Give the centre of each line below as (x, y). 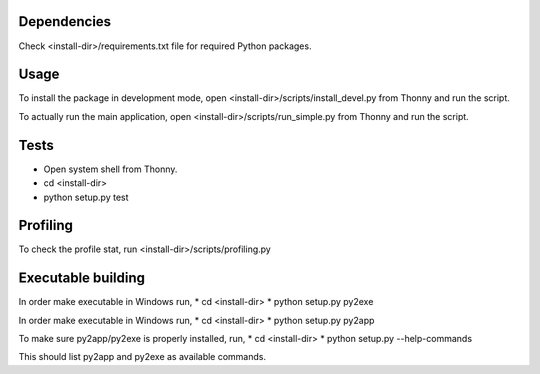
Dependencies (65, 21)
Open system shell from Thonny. (110, 169)
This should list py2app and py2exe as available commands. (142, 357)
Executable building (81, 278)
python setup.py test (86, 197)
